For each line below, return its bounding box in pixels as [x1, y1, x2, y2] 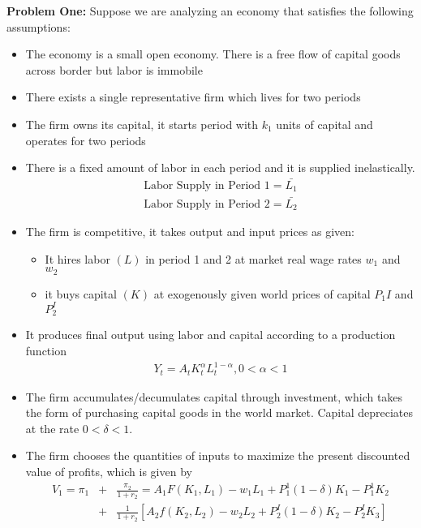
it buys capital [45, 285, 117, 302]
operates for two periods [25, 131, 146, 148]
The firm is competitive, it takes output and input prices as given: [25, 223, 355, 240]
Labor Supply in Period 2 [144, 198, 270, 210]
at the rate [25, 419, 79, 436]
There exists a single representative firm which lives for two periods [25, 88, 361, 105]
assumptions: [6, 18, 71, 35]
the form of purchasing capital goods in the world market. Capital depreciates [25, 404, 414, 421]
